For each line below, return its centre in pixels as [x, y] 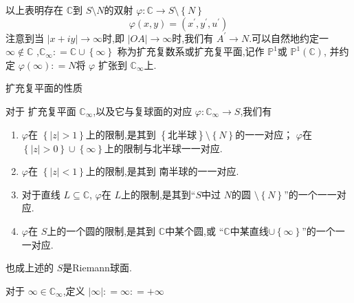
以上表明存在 [34, 10]
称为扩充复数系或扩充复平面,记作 [191, 51]
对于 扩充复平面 [41, 111]
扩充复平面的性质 [44, 88]
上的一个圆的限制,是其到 [101, 230]
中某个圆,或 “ [195, 230]
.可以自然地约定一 [289, 38]
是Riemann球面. [97, 268]
